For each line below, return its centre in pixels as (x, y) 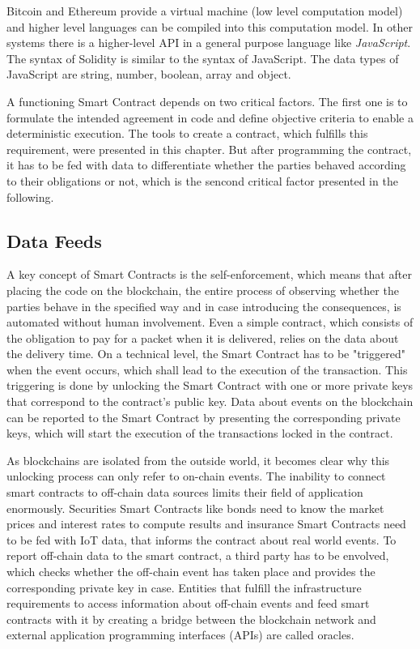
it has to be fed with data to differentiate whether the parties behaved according (206, 165)
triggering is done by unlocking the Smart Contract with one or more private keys (210, 385)
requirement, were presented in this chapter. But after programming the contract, (209, 149)
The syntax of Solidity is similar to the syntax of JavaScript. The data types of (203, 58)
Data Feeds (54, 240)
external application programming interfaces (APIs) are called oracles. (180, 635)
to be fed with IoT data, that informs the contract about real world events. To (202, 539)
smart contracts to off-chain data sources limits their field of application (185, 492)
